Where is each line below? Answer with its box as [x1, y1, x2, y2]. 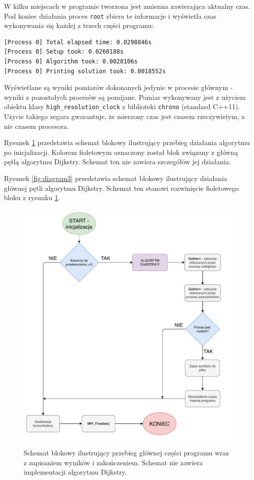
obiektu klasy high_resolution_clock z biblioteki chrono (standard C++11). [4, 101, 240, 112]
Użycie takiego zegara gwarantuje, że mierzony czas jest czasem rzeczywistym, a [4, 111, 245, 121]
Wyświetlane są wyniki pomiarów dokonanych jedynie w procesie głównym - [4, 82, 233, 92]
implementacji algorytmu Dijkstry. [24, 467, 127, 477]
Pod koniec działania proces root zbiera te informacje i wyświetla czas [4, 10, 217, 21]
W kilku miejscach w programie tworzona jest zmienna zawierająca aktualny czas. [4, 1, 251, 11]
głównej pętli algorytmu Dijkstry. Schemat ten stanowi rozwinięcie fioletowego [4, 182, 239, 193]
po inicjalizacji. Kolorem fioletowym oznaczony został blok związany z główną [4, 147, 238, 157]
